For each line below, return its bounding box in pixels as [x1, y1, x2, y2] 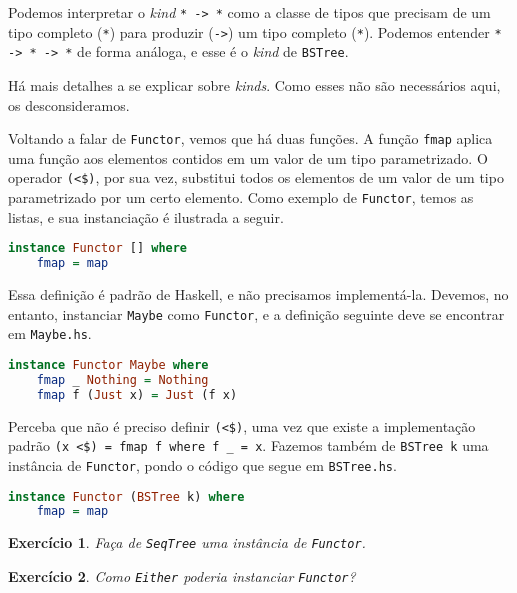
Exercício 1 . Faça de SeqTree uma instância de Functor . [8, 532, 366, 553]
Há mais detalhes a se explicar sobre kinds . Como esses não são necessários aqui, [8, 74, 501, 95]
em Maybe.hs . [8, 323, 92, 344]
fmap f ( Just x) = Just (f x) [36, 387, 238, 402]
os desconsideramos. [8, 94, 130, 115]
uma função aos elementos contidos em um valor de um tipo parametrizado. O [8, 147, 488, 168]
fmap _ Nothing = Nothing [36, 372, 209, 387]
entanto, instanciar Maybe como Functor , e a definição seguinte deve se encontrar [8, 303, 505, 324]
